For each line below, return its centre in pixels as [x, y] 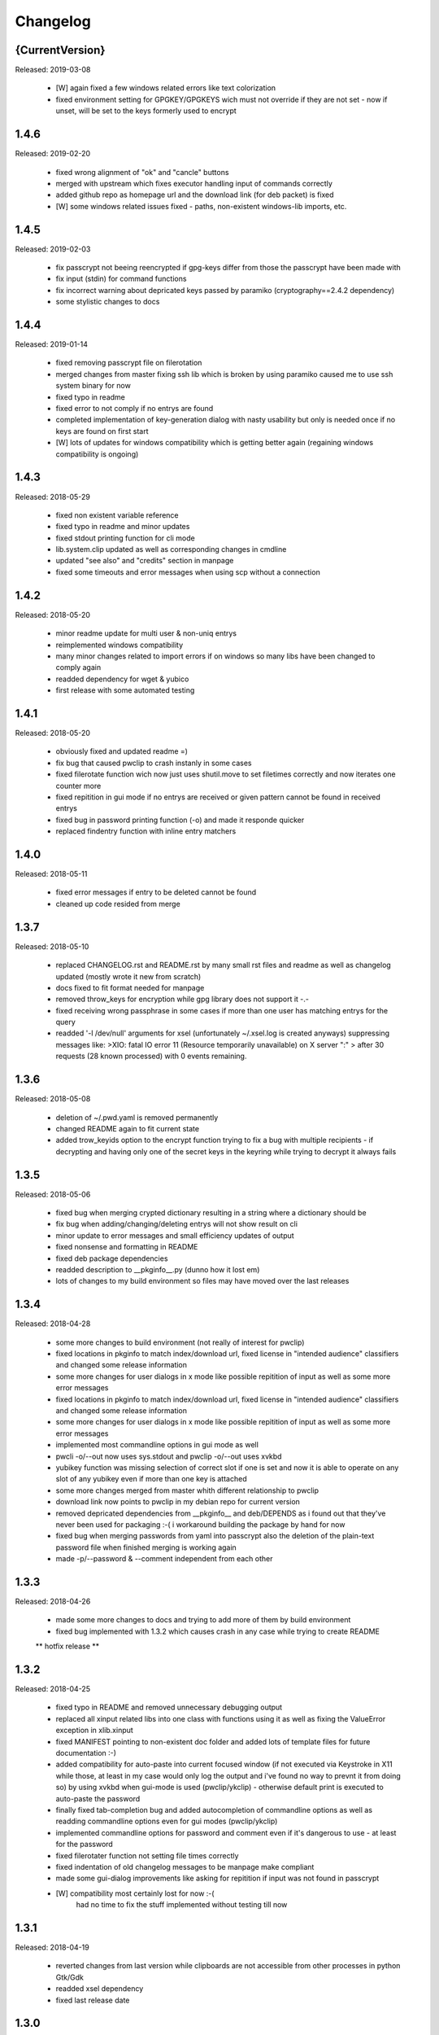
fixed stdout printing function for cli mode [125, 538]
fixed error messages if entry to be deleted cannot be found [156, 892]
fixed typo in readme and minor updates [123, 527]
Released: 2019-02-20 [53, 154]
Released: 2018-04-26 [53, 1601]
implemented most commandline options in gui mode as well [157, 1445]
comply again [78, 667]
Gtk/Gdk [70, 1977]
